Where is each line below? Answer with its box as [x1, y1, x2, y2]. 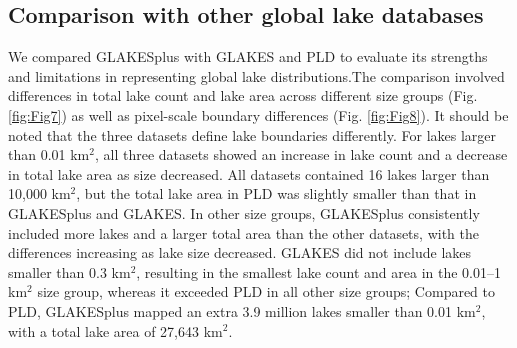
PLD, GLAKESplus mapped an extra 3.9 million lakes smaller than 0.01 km [8, 300, 476, 321]
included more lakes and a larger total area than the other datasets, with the [8, 222, 479, 243]
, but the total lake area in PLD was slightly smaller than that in [76, 183, 477, 204]
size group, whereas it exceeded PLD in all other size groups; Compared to [37, 281, 496, 302]
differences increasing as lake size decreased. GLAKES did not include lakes [8, 242, 472, 263]
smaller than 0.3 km [8, 261, 131, 282]
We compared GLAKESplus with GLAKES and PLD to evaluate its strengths [8, 46, 488, 67]
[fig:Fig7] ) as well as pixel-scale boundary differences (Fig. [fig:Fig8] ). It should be [8, 104, 509, 125]
